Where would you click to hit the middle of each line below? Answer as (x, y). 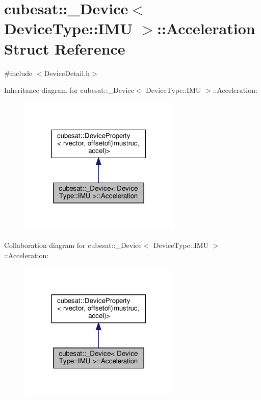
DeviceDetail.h (67, 73)
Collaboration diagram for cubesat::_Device (73, 245)
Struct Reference (65, 48)
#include (18, 73)
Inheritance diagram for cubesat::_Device (69, 90)
